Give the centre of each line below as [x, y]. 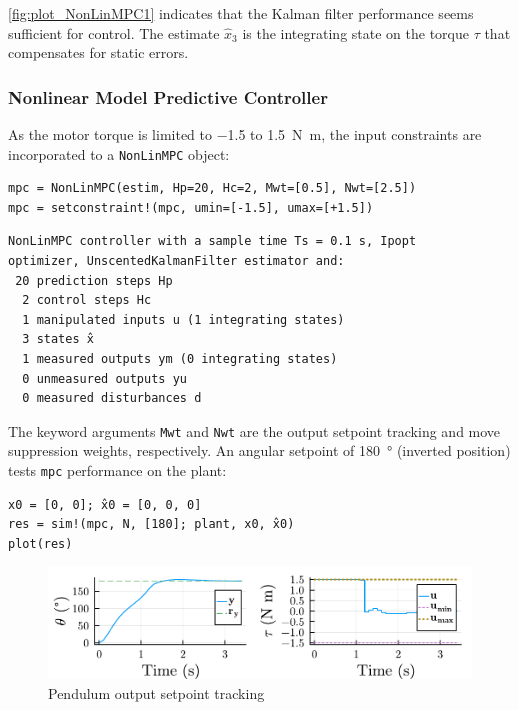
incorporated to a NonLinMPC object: [119, 153]
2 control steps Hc [87, 300]
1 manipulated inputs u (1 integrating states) [183, 319]
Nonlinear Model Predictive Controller [168, 96]
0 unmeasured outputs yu [104, 378]
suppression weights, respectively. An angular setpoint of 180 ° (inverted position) [259, 450]
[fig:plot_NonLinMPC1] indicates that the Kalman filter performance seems [241, 13]
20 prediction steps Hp [94, 280]
